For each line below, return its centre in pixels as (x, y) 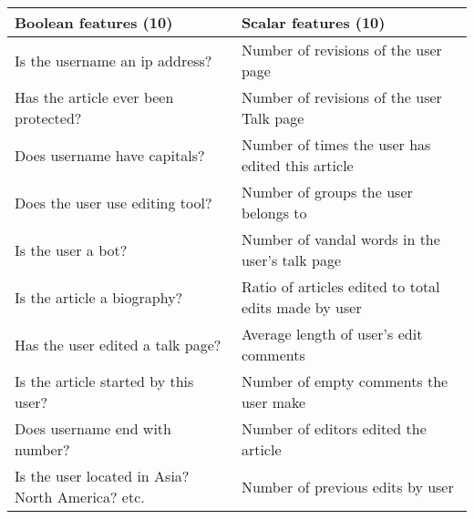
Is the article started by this (104, 381)
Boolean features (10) (94, 22)
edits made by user (301, 307)
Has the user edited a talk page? (118, 344)
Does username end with (93, 428)
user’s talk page (291, 260)
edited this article (297, 165)
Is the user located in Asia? (102, 476)
